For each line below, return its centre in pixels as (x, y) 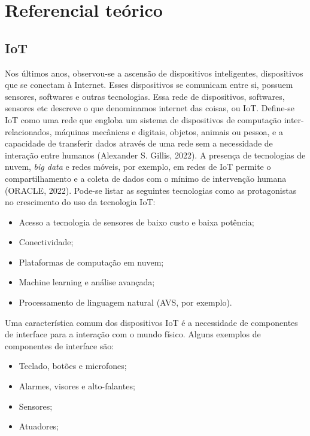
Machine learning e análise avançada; (87, 282)
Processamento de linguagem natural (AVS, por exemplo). (125, 302)
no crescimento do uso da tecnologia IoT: (80, 202)
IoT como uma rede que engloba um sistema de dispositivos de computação (143, 119)
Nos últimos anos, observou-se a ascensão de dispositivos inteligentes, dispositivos (154, 73)
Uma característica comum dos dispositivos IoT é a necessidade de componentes (151, 322)
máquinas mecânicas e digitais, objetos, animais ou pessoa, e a (169, 131)
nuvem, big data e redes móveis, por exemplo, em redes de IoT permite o (138, 167)
